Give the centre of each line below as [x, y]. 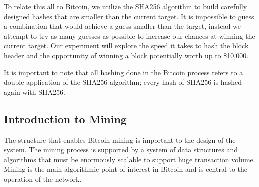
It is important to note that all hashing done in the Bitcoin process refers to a [124, 72]
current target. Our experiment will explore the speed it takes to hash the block [126, 46]
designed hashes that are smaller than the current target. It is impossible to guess [129, 16]
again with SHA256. [35, 92]
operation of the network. [43, 178]
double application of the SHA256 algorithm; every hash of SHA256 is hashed [123, 82]
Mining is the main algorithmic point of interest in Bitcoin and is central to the [126, 169]
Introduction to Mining [65, 118]
